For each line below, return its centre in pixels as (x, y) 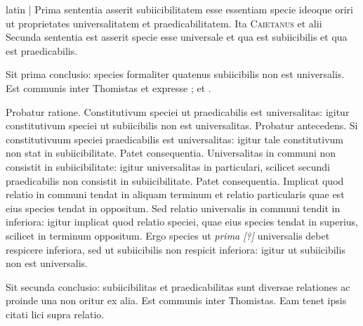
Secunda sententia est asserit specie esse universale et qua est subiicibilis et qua (177, 37)
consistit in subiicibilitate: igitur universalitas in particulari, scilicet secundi (168, 166)
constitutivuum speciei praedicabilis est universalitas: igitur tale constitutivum (174, 139)
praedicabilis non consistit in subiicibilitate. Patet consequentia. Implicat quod (175, 180)
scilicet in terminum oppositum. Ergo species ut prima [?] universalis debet (168, 235)
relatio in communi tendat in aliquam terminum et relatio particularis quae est (175, 194)
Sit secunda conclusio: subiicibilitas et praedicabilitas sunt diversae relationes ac (178, 286)
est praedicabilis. (42, 50)
